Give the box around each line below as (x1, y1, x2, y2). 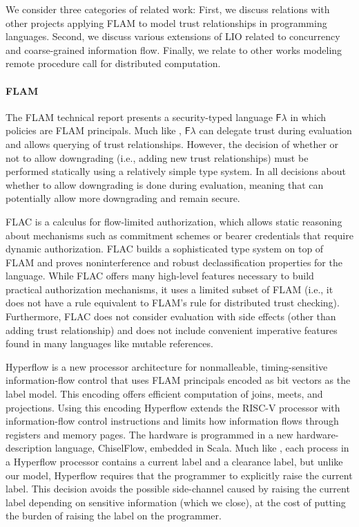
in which (290, 109, 327, 124)
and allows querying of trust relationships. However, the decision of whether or (6, 136, 339, 151)
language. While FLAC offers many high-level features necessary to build (6, 268, 314, 283)
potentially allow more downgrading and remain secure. (6, 191, 240, 205)
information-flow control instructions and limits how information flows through (6, 414, 339, 428)
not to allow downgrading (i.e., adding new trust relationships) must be (6, 150, 309, 165)
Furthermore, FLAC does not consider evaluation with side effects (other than (6, 309, 336, 324)
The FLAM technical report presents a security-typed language (6, 109, 273, 124)
